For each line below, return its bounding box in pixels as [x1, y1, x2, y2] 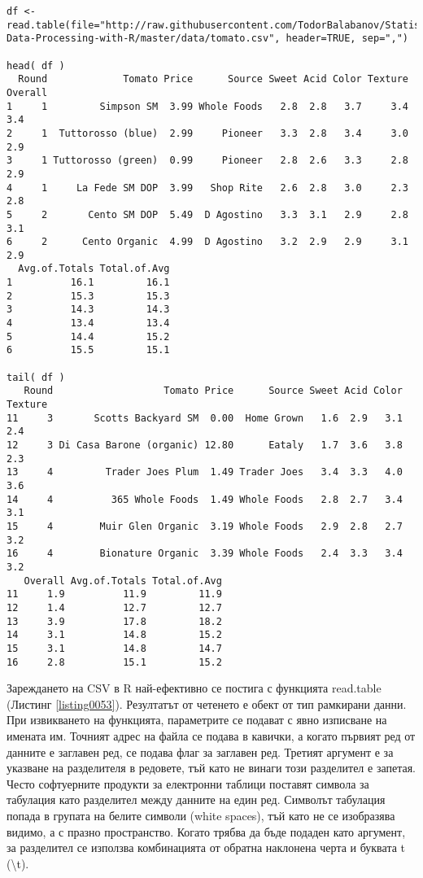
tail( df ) [7, 371, 65, 383]
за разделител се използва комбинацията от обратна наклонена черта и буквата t [7, 839, 405, 856]
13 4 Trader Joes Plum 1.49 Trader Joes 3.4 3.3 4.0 [7, 466, 403, 478]
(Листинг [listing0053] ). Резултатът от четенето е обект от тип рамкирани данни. [7, 695, 407, 712]
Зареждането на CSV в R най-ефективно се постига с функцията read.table [7, 679, 382, 697]
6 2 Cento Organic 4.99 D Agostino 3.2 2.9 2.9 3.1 [7, 236, 408, 248]
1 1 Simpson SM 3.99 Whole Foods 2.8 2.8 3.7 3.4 [7, 100, 408, 112]
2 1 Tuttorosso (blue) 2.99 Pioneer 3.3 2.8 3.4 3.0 [7, 127, 408, 139]
